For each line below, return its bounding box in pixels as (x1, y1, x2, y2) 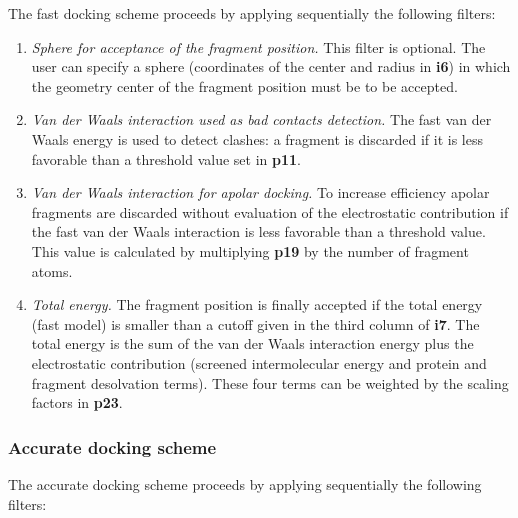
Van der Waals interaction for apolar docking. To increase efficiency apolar (31, 182, 490, 203)
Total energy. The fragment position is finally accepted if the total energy (31, 294, 483, 315)
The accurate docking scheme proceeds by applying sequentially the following (8, 473, 482, 494)
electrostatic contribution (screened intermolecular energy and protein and (31, 352, 487, 373)
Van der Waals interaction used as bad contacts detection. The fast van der (31, 109, 492, 130)
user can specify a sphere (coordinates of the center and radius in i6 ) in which (31, 56, 511, 77)
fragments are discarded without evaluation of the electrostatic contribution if (31, 201, 509, 222)
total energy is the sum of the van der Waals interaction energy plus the (31, 333, 474, 354)
